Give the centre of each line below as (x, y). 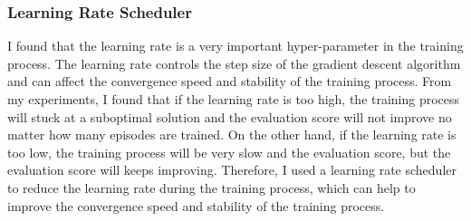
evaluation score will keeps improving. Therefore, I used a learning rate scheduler (232, 170)
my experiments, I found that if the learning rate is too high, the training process (234, 99)
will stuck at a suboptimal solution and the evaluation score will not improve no (230, 116)
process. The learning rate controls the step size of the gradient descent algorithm (234, 63)
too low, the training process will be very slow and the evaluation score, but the (229, 152)
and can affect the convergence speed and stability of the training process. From (230, 81)
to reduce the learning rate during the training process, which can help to (211, 187)
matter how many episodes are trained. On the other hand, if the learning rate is (232, 135)
